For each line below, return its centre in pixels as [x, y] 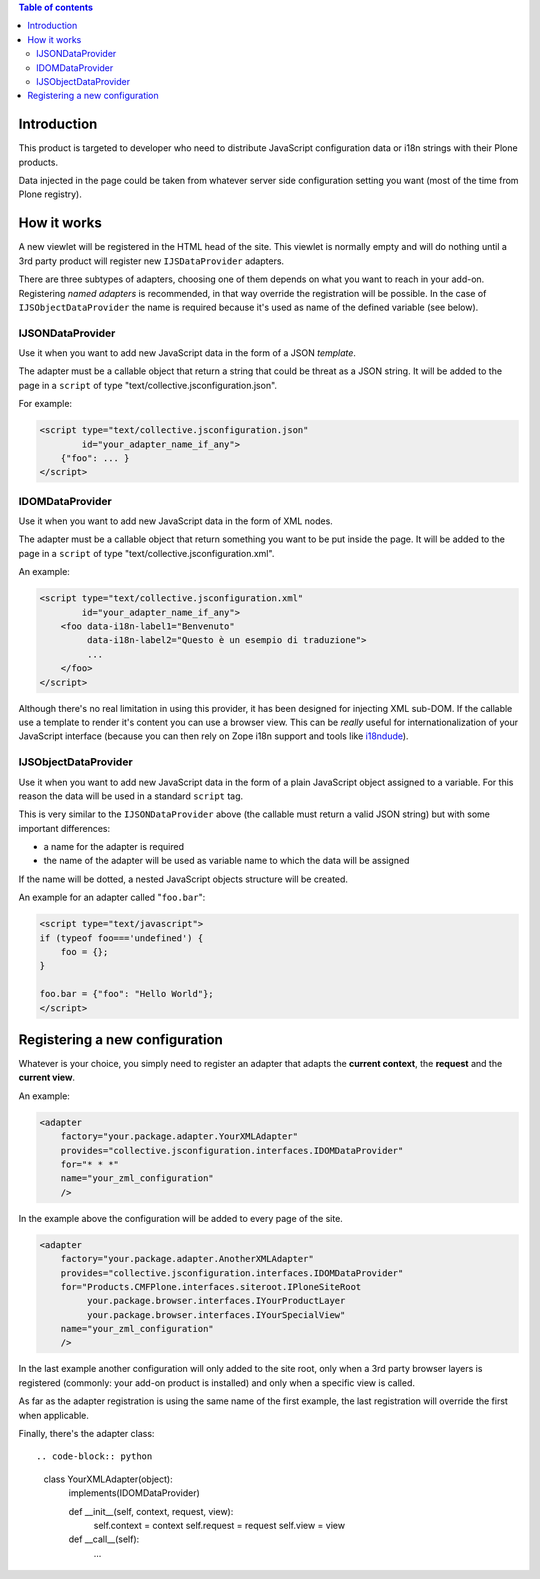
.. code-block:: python [94, 1456]
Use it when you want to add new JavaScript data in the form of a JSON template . [187, 353]
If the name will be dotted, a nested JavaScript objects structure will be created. [183, 879]
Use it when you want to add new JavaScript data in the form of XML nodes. [176, 521]
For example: [45, 404]
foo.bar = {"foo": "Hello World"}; [126, 994]
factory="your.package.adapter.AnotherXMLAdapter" [187, 1259]
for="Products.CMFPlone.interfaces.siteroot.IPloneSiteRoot [211, 1286]
